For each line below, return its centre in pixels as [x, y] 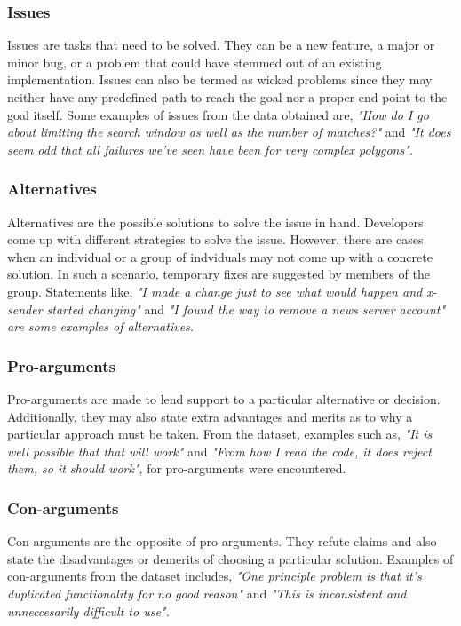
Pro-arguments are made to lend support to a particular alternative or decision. [224, 398]
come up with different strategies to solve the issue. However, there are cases [215, 239]
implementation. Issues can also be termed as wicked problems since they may [220, 79]
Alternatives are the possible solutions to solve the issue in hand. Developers [215, 222]
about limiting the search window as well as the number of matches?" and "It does [229, 132]
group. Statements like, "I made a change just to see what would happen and [215, 291]
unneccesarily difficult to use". [88, 610]
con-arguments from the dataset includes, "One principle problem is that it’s [215, 576]
